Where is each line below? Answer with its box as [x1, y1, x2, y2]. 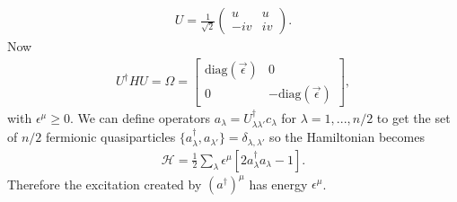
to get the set [376, 108, 451, 127]
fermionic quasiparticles [46, 127, 176, 146]
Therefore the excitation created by [7, 174, 202, 193]
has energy [249, 174, 308, 193]
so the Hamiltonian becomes [269, 127, 425, 146]
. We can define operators [69, 108, 211, 127]
